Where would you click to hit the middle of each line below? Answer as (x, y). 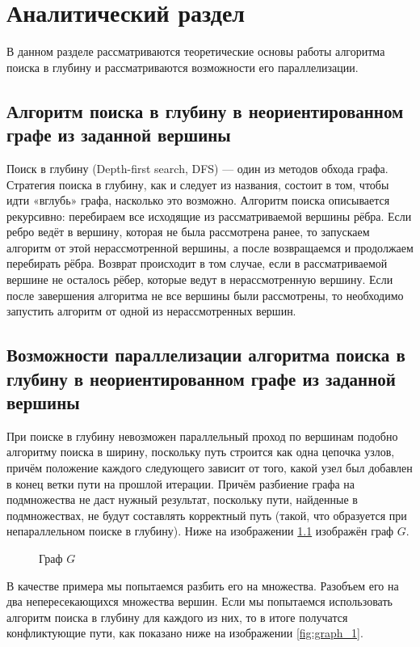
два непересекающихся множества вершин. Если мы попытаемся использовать (199, 601)
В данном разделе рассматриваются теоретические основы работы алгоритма (196, 51)
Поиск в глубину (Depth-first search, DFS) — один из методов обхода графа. (197, 168)
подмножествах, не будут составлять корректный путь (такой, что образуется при (207, 515)
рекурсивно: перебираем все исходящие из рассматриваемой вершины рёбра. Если (209, 216)
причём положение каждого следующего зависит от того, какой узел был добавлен (210, 468)
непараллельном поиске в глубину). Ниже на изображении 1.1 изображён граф (200, 531)
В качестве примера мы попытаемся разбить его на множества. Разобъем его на (203, 585)
